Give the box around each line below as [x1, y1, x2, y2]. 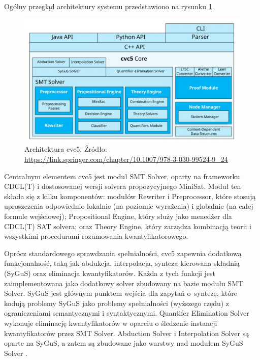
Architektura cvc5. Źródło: [24, 144, 107, 154]
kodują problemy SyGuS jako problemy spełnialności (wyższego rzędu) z [4, 297, 230, 308]
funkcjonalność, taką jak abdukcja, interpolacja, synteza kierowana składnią [4, 258, 240, 268]
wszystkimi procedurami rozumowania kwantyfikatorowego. [4, 231, 188, 241]
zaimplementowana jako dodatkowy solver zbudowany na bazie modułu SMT [4, 278, 244, 288]
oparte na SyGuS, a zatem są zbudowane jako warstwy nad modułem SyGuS [4, 338, 243, 348]
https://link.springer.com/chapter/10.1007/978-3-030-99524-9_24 [24, 154, 228, 164]
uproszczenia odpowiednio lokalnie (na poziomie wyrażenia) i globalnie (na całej [4, 201, 253, 211]
